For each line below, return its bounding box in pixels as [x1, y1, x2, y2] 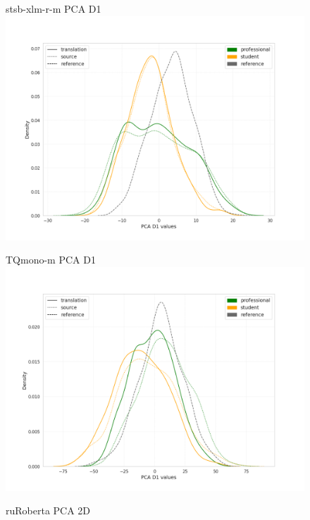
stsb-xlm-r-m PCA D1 [6, 1, 101, 16]
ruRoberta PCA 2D [6, 503, 91, 518]
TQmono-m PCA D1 [6, 252, 96, 267]
